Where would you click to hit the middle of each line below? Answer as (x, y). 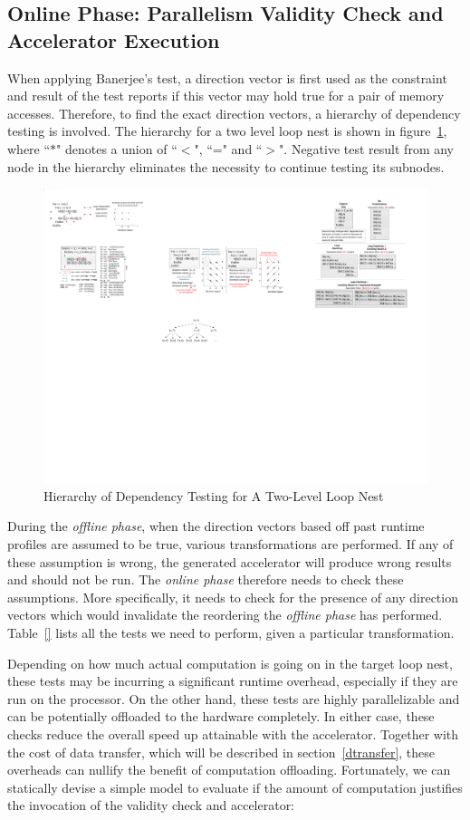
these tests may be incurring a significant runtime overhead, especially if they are (233, 681)
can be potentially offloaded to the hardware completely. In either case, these (221, 716)
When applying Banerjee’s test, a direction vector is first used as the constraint (227, 77)
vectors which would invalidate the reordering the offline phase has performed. (225, 615)
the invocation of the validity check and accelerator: (151, 805)
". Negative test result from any (366, 148)
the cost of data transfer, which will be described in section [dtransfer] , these (221, 752)
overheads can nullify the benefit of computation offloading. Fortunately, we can (229, 770)
